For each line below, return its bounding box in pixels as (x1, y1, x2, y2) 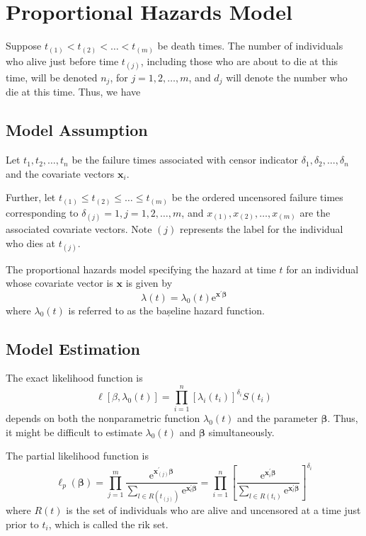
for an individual (286, 261, 359, 276)
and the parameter (237, 411, 318, 426)
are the (299, 205, 331, 219)
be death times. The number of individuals (157, 38, 343, 53)
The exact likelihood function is (6, 370, 143, 385)
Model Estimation (6, 337, 140, 359)
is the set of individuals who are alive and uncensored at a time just (66, 503, 361, 517)
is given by (125, 275, 173, 290)
